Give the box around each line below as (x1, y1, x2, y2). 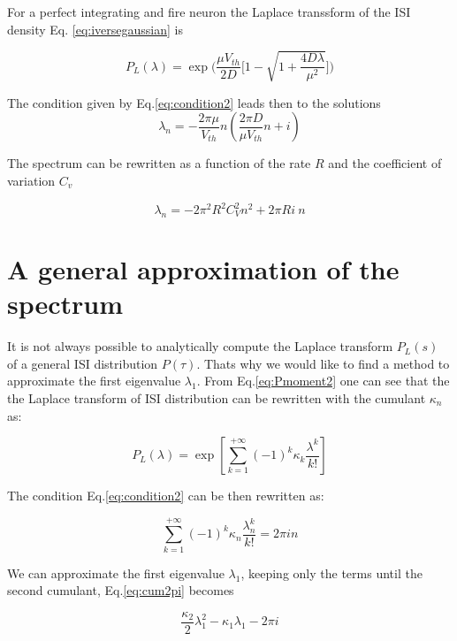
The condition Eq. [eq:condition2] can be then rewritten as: (7, 486, 324, 505)
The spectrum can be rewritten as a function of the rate (7, 154, 311, 172)
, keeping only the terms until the (240, 563, 423, 582)
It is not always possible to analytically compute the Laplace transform (7, 337, 393, 355)
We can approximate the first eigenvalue (7, 563, 225, 582)
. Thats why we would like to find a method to (196, 354, 450, 372)
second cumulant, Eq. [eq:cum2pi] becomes (7, 581, 234, 599)
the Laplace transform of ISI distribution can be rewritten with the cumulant (7, 388, 426, 407)
